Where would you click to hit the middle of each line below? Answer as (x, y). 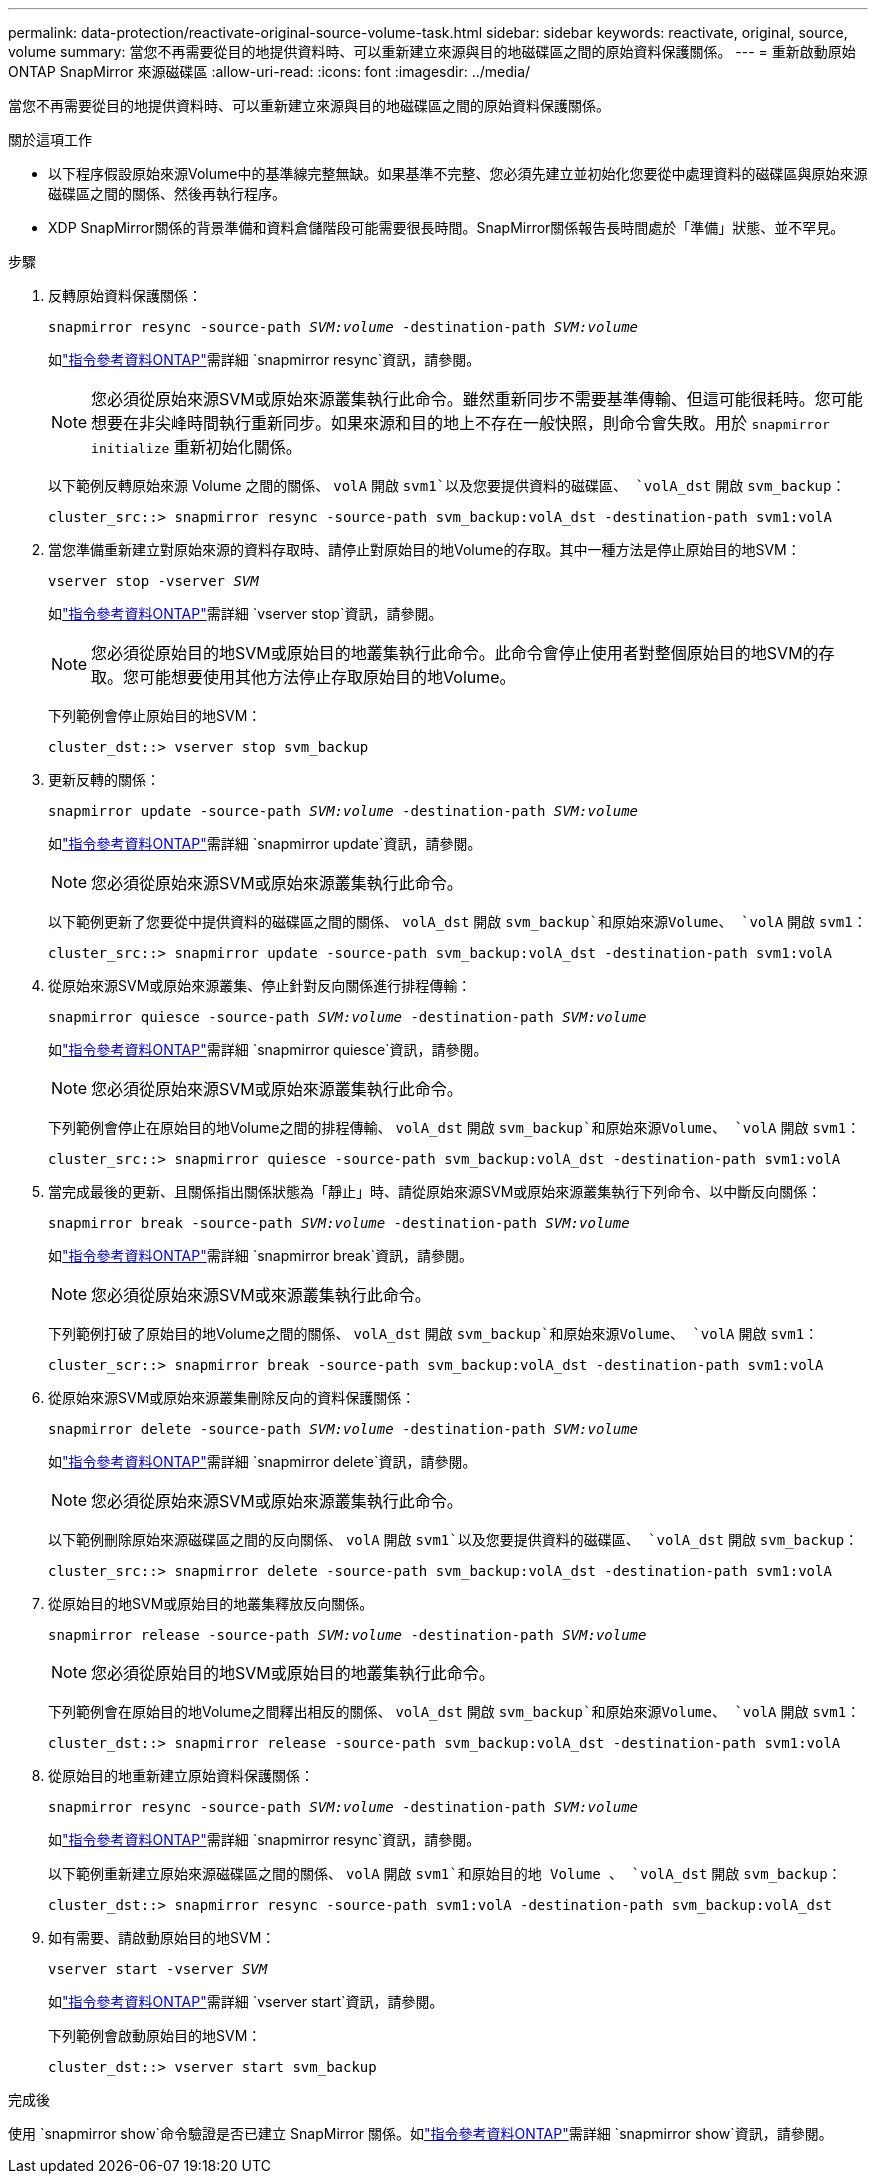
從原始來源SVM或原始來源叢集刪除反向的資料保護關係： (232, 1397)
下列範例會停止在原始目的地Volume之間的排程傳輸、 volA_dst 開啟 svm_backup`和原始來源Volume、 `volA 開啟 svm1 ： (454, 1127)
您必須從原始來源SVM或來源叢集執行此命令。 (261, 1295)
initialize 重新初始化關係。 (196, 447)
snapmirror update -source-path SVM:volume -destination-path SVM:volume (343, 811)
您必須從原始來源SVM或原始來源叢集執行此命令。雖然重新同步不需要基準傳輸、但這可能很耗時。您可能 (477, 399)
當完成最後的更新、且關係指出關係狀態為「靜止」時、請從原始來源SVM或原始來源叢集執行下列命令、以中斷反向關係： (435, 1191)
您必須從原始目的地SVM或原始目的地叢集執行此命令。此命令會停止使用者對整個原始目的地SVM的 (455, 653)
